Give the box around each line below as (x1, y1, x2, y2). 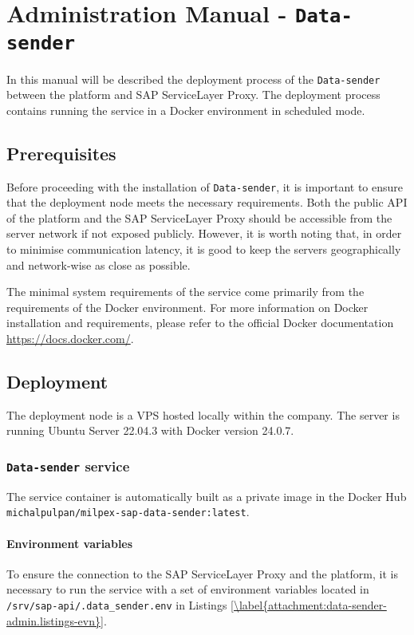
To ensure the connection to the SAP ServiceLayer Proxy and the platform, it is (6, 565, 398, 582)
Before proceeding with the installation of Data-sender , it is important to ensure (6, 178, 404, 195)
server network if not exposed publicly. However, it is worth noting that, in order (6, 225, 402, 242)
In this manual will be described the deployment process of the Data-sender (6, 70, 380, 87)
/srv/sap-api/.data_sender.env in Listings (6, 597, 227, 613)
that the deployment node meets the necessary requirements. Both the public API (6, 194, 408, 211)
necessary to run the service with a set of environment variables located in (6, 581, 369, 598)
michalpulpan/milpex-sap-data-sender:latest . (6, 503, 250, 520)
